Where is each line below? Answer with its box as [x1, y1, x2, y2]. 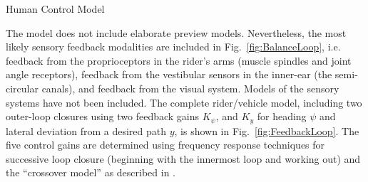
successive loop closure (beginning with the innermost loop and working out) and [6, 151, 361, 166]
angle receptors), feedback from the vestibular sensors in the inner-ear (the [6, 67, 332, 82]
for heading [257, 109, 307, 124]
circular [6, 80, 39, 95]
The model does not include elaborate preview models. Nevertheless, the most [6, 25, 347, 40]
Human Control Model [6, 1, 105, 16]
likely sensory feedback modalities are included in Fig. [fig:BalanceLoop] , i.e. [6, 39, 341, 54]
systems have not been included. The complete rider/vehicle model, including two [6, 95, 362, 109]
